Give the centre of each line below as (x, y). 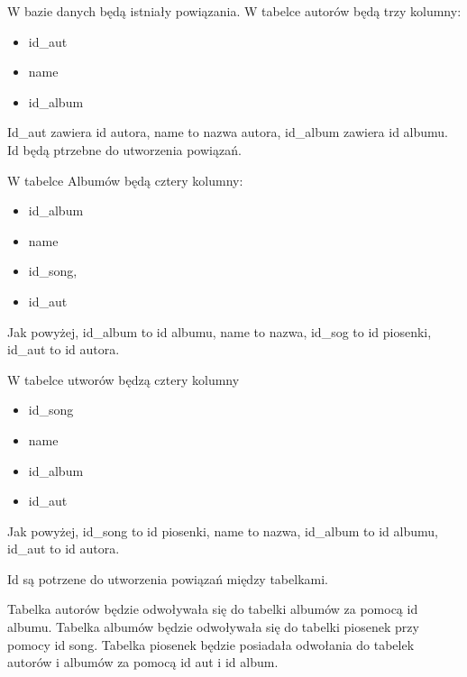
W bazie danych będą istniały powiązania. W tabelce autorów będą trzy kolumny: (234, 11)
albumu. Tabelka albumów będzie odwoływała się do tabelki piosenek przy (213, 627)
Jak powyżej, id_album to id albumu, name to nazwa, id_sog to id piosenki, (220, 331)
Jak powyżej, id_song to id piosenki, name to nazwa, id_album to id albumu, (223, 531)
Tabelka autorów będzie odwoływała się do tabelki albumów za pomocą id (213, 609)
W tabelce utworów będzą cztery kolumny (124, 379)
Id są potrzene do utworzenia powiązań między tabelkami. (168, 578)
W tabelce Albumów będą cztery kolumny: (125, 180)
